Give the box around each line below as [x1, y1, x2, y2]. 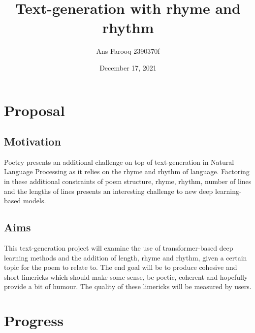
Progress [4, 310, 64, 331]
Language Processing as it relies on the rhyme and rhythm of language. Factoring [4, 166, 250, 177]
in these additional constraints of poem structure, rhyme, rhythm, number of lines [4, 176, 252, 186]
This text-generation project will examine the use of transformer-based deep [4, 243, 233, 253]
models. [23, 195, 46, 206]
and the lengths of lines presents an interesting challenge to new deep [4, 185, 213, 196]
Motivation [4, 134, 61, 149]
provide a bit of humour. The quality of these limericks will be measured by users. [4, 281, 252, 292]
